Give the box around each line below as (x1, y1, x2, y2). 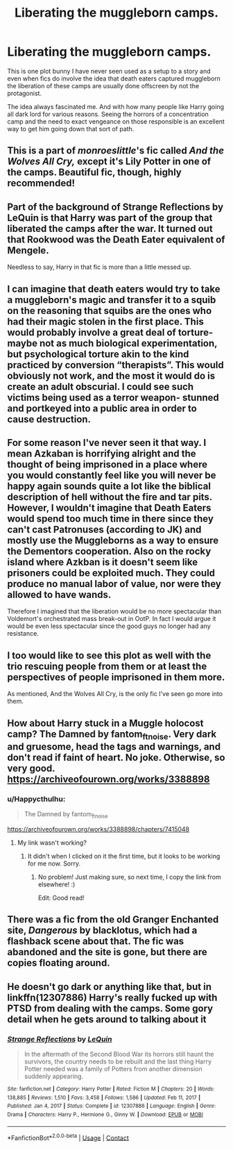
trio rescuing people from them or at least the (7, 660, 207, 672)
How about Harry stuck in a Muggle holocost (7, 717, 204, 729)
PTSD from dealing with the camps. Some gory (7, 1002, 214, 1014)
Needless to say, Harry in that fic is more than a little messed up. (7, 263, 192, 272)
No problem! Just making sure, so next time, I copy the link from (37, 873, 221, 881)
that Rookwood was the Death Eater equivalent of (7, 233, 225, 245)
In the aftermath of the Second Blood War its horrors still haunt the (24, 1050, 214, 1058)
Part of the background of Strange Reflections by (7, 201, 224, 213)
